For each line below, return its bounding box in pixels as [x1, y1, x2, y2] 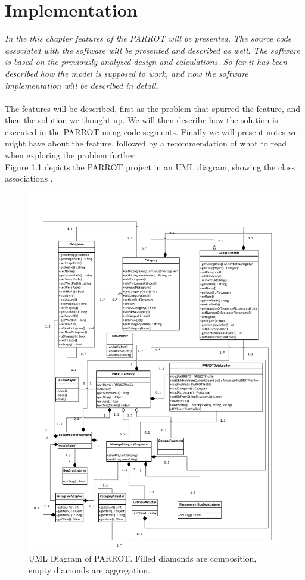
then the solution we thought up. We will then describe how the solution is [5, 114, 278, 126]
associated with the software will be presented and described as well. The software [5, 43, 300, 56]
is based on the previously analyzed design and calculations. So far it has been [5, 55, 287, 68]
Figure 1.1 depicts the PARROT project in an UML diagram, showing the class [5, 160, 295, 173]
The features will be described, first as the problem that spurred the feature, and [5, 102, 301, 114]
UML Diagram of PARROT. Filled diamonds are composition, [29, 552, 257, 565]
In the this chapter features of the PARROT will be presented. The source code [5, 32, 292, 45]
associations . [5, 172, 53, 185]
